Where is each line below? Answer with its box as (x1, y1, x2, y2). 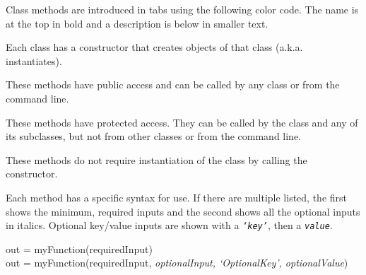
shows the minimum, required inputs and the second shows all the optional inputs (6, 204, 360, 218)
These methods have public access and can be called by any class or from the (6, 77, 340, 92)
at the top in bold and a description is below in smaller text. (6, 16, 268, 30)
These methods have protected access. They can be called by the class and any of (6, 115, 358, 129)
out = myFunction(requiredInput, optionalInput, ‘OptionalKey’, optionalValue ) (6, 255, 348, 270)
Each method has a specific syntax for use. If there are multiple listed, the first (6, 189, 348, 204)
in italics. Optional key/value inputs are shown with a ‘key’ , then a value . (6, 218, 333, 233)
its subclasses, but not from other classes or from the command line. (6, 129, 302, 144)
